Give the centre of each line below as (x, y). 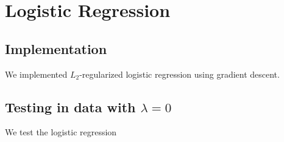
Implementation (56, 48)
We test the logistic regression (61, 132)
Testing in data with (70, 106)
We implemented (36, 74)
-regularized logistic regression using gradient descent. (179, 74)
